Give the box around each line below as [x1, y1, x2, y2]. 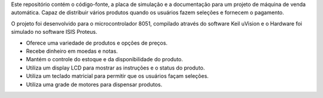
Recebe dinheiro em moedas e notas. [26, 48, 118, 55]
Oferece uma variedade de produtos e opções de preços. [26, 39, 167, 46]
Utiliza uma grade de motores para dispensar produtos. [26, 81, 163, 88]
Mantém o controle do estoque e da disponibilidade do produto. [26, 56, 184, 63]
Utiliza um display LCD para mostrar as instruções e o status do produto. [26, 64, 205, 71]
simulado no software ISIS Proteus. [11, 29, 97, 36]
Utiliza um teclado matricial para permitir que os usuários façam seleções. [26, 72, 209, 80]
